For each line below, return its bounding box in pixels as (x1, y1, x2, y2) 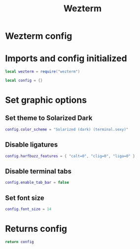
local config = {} (5, 78, 43, 83)
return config (5, 239, 34, 244)
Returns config (5, 224, 67, 234)
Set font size (5, 194, 45, 202)
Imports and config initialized (5, 53, 127, 64)
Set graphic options (5, 95, 87, 106)
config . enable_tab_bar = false (5, 180, 69, 185)
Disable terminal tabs (5, 167, 72, 175)
